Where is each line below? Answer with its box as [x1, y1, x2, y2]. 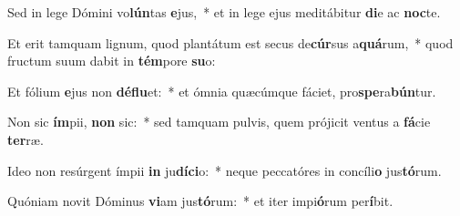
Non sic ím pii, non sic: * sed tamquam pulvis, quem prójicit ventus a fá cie [7, 112, 431, 131]
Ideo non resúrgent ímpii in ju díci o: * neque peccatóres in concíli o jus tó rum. [7, 160, 442, 180]
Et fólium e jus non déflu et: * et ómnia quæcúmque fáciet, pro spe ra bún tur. [7, 81, 436, 100]
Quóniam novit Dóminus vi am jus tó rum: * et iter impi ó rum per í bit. [7, 191, 394, 211]
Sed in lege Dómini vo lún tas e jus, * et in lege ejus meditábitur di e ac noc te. [7, 3, 441, 21]
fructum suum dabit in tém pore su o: [7, 51, 216, 70]
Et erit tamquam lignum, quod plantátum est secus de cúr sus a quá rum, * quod [7, 33, 454, 52]
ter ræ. [7, 129, 44, 149]
